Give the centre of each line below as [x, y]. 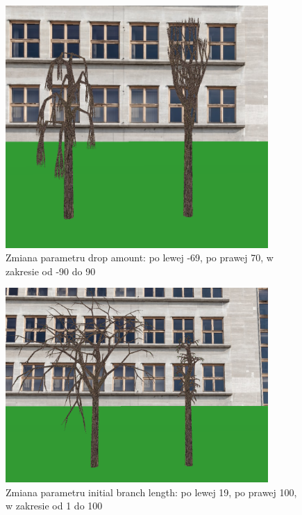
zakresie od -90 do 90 [51, 271]
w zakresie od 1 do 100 [54, 506]
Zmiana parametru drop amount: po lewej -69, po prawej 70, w [140, 257]
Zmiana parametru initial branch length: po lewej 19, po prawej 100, [151, 492]
